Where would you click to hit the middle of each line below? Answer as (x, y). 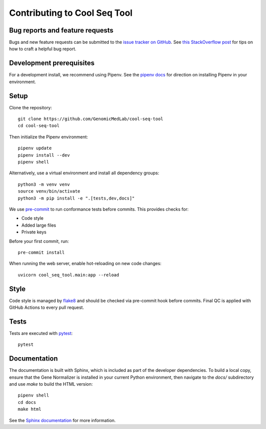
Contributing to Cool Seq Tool (71, 13)
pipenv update (35, 148)
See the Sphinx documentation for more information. (62, 420)
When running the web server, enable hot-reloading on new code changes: (85, 264)
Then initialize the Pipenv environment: (49, 137)
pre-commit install (41, 252)
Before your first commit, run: (39, 241)
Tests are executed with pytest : (41, 333)
